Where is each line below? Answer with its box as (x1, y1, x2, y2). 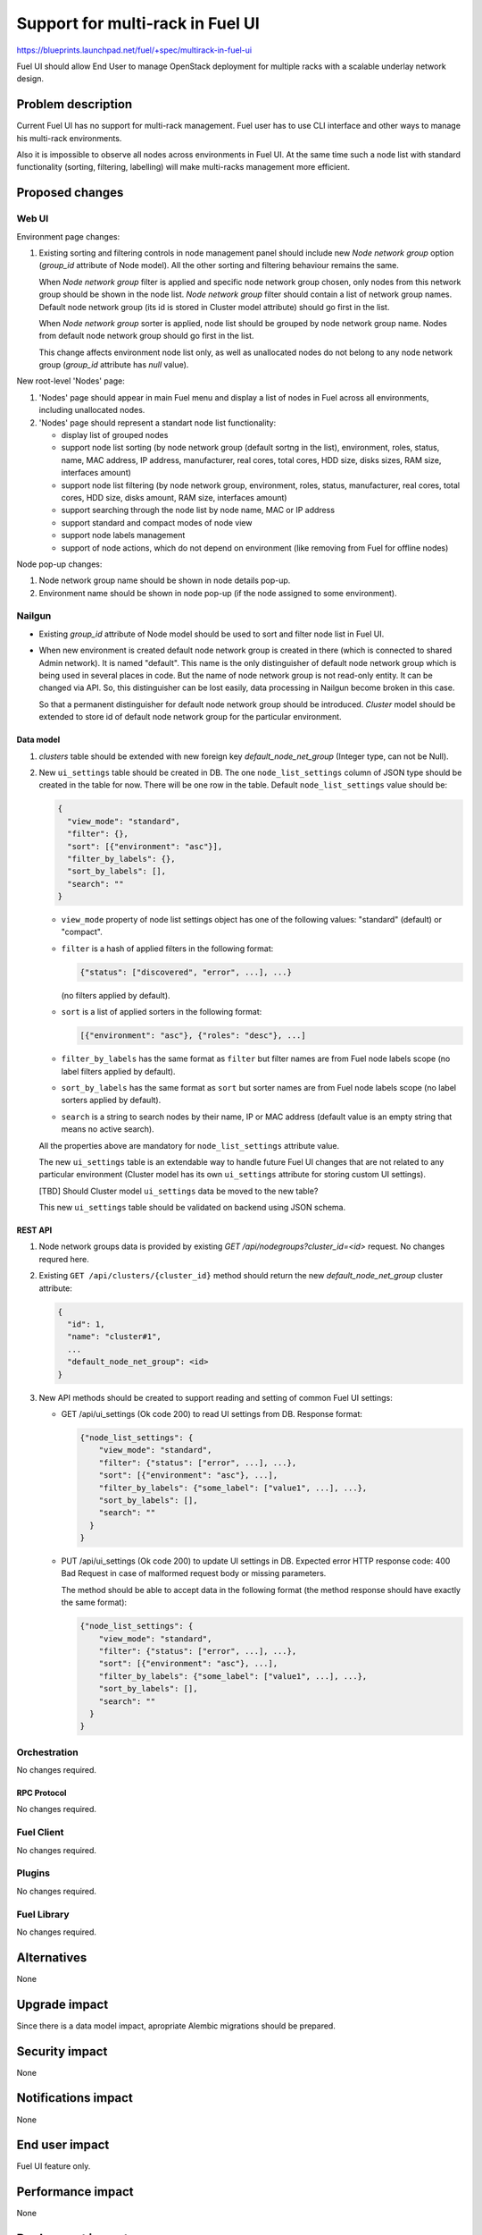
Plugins (16, 1867, 51, 1879)
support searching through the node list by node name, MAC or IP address (61, 505, 335, 516)
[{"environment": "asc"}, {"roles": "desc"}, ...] (79, 1031, 307, 1041)
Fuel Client (16, 1826, 64, 1839)
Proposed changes (16, 185, 124, 200)
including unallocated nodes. (38, 405, 145, 416)
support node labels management (61, 530, 186, 541)
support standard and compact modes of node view (61, 517, 253, 527)
